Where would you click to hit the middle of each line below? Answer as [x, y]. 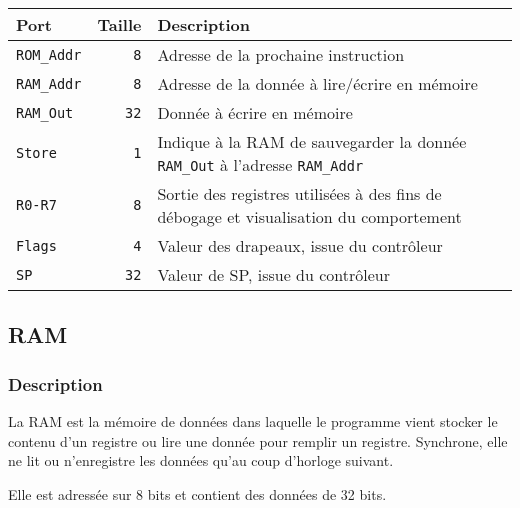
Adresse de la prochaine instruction [281, 54]
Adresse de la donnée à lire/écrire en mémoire [317, 83]
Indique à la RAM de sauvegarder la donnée [312, 141]
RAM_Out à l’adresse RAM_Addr [260, 164]
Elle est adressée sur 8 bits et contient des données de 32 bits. [197, 493]
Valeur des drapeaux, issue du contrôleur [300, 245]
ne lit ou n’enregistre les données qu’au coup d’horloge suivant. [201, 460]
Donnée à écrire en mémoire [255, 112]
